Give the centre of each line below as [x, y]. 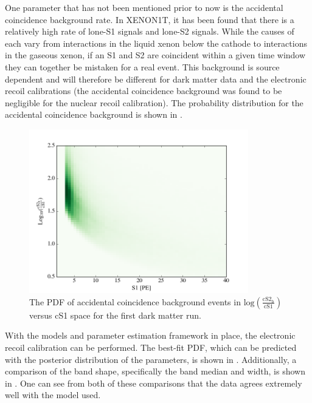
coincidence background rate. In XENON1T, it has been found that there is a [150, 19]
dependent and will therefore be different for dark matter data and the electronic [156, 79]
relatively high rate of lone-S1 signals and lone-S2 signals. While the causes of [150, 31]
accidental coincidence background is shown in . [94, 114]
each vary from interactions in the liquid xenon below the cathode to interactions [156, 43]
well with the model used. [53, 395]
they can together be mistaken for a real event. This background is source [142, 66]
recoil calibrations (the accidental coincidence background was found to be [144, 91]
